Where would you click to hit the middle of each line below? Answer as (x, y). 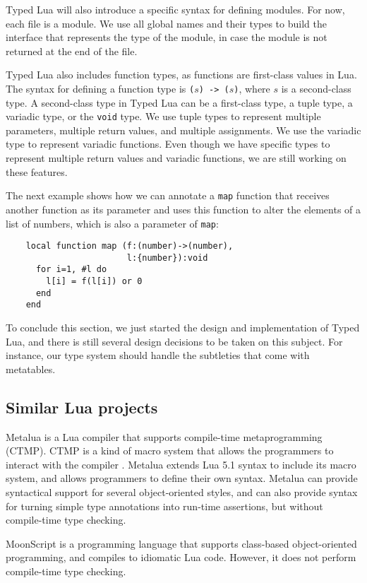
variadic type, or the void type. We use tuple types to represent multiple (163, 116)
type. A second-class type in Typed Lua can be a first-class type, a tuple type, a (179, 102)
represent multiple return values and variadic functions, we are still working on (176, 158)
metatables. (31, 369)
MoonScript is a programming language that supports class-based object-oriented (181, 543)
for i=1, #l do (71, 270)
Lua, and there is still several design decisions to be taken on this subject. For (174, 341)
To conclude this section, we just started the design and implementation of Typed (183, 328)
